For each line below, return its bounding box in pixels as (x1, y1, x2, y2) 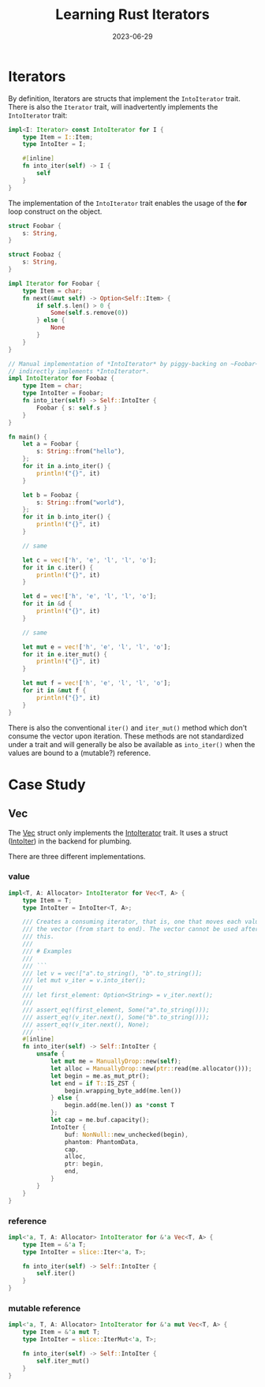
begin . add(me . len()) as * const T (64, 1101, 175, 1109)
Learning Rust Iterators (54, 6, 211, 24)
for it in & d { (22, 600, 73, 608)
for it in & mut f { (22, 686, 87, 695)
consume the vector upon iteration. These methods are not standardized (8, 731, 244, 741)
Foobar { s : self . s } (36, 404, 108, 412)
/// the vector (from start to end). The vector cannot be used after (22, 925, 259, 933)
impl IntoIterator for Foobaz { (8, 375, 114, 383)
